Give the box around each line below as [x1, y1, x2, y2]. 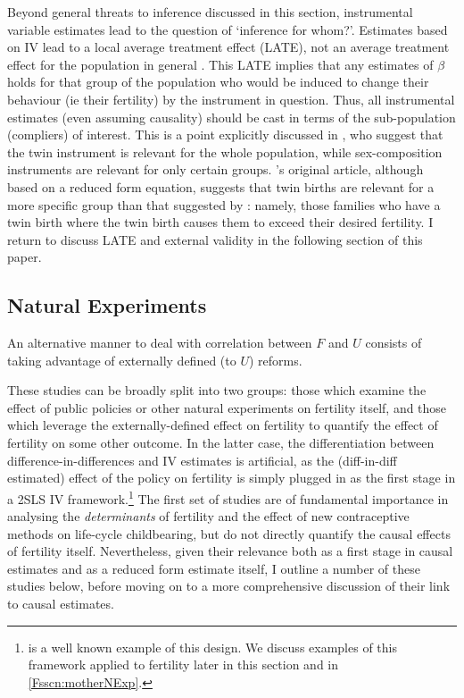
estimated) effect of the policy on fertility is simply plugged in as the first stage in [7, 468, 456, 487]
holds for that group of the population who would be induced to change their [7, 72, 429, 91]
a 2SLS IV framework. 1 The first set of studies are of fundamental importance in [7, 486, 449, 508]
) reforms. [248, 350, 302, 369]
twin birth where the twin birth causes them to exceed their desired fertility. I [7, 213, 434, 231]
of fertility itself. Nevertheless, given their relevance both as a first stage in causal [7, 542, 453, 560]
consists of [365, 333, 422, 352]
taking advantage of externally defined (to [7, 350, 236, 369]
